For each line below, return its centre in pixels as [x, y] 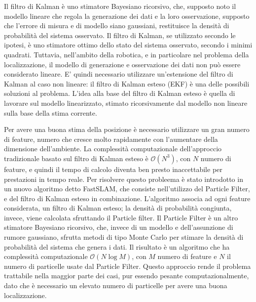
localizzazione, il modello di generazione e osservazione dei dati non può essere [122, 64]
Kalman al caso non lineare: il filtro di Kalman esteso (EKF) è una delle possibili [127, 83]
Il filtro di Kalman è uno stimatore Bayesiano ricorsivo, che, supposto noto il [120, 6]
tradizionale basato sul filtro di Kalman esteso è [76, 158]
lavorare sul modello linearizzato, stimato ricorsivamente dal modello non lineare [126, 103]
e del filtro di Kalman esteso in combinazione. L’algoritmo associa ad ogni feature [127, 198]
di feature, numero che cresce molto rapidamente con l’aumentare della [111, 139]
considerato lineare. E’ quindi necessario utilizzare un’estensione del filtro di [119, 74]
